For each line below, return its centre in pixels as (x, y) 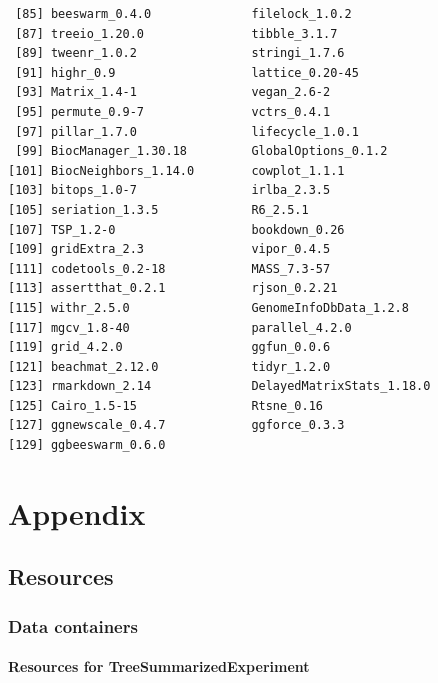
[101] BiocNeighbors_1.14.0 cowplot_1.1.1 (176, 170)
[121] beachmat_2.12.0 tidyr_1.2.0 (169, 366)
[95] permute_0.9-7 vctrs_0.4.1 (173, 111)
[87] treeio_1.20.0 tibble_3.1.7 (176, 33)
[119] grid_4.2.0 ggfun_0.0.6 (169, 347)
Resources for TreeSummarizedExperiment (159, 666)
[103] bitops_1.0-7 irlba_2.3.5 (169, 190)
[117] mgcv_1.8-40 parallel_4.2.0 (180, 327)
